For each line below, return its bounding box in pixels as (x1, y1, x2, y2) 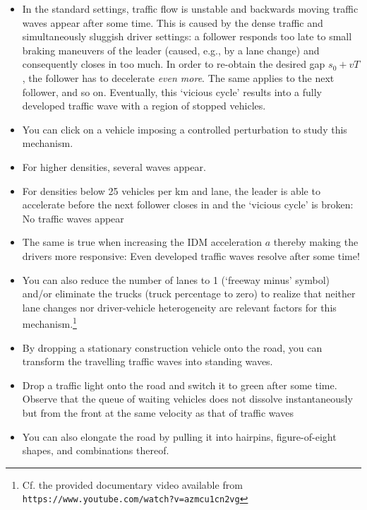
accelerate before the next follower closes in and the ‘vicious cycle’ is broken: (22, 197, 354, 212)
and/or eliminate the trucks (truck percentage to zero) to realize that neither (22, 286, 356, 301)
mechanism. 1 (22, 314, 77, 331)
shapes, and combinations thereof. (22, 443, 169, 458)
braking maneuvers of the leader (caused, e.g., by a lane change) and (22, 42, 320, 57)
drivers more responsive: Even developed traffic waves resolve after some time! (22, 248, 360, 263)
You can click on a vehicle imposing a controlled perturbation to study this (22, 121, 347, 136)
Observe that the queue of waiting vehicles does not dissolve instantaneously (22, 391, 353, 406)
